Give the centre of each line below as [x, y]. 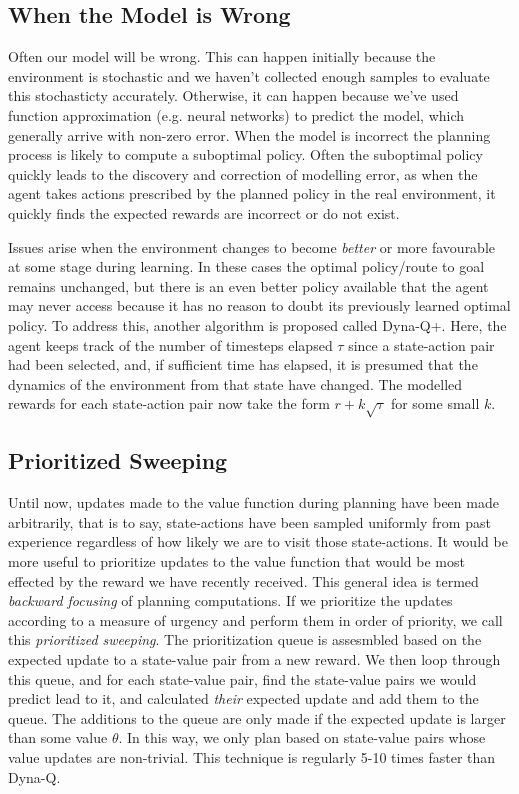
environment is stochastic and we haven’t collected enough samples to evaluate [249, 75]
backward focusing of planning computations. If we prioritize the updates [230, 600]
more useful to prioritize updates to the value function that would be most [236, 561]
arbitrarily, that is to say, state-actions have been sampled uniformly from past [249, 521]
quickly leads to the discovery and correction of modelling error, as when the [243, 173]
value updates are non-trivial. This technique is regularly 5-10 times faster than [252, 756]
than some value [58, 737]
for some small [435, 403]
